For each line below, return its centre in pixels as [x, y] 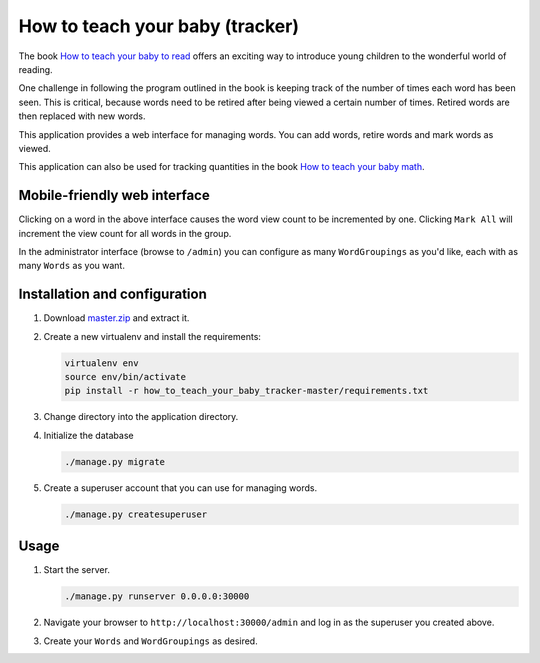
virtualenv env [101, 363]
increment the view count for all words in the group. [125, 233]
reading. [36, 69]
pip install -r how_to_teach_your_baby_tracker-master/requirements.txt [246, 391]
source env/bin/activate [125, 377]
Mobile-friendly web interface [114, 195]
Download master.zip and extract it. [116, 318]
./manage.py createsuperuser [136, 514]
